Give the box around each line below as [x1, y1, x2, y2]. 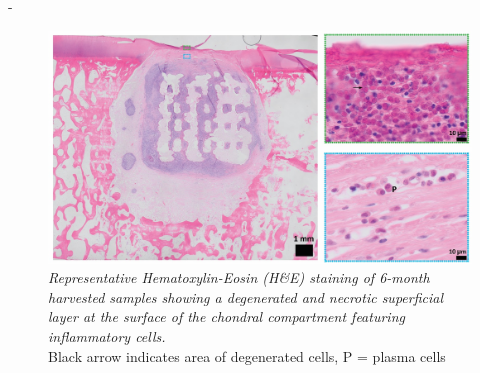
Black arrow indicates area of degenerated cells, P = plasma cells [48, 345, 446, 366]
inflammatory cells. [48, 326, 166, 347]
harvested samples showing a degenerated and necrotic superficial [48, 286, 444, 307]
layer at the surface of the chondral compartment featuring [48, 306, 405, 327]
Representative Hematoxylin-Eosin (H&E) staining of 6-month [48, 267, 430, 288]
